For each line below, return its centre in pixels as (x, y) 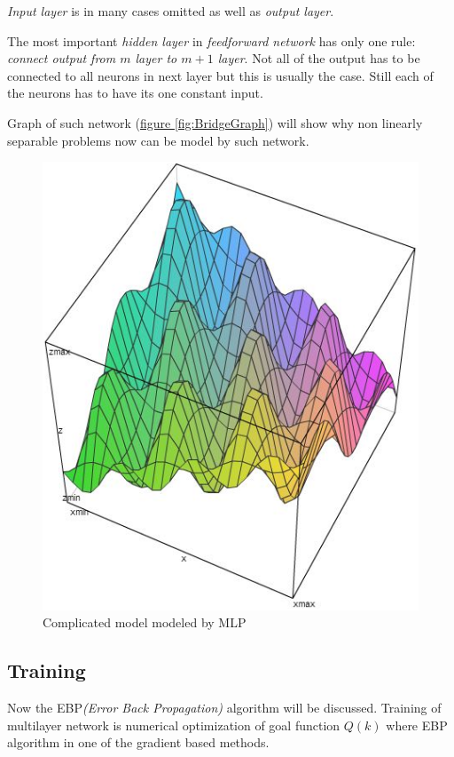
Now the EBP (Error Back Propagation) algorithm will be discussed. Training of (224, 708)
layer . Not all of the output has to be (319, 58)
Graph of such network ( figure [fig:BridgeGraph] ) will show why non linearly (215, 122)
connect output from (62, 58)
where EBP (417, 725)
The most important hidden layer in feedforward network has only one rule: (211, 40)
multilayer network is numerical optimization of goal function (174, 725)
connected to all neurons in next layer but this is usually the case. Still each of (220, 75)
